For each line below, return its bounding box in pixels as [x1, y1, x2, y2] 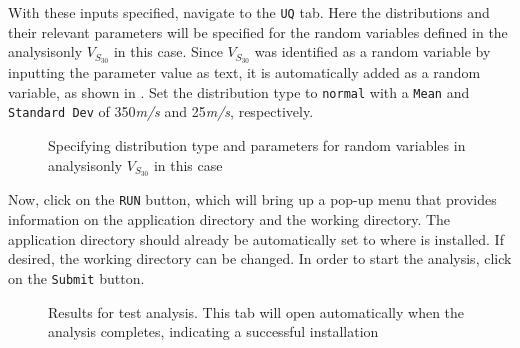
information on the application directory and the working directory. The [8, 209, 451, 230]
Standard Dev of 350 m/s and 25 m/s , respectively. [8, 101, 314, 122]
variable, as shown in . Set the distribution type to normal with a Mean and [8, 81, 470, 102]
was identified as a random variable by [254, 41, 491, 62]
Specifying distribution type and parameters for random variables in [48, 135, 466, 156]
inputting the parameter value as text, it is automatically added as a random [8, 62, 481, 83]
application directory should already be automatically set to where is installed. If [8, 228, 504, 249]
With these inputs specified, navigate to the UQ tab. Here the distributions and [8, 2, 490, 22]
